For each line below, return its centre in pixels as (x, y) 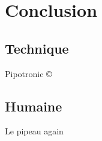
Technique (37, 48)
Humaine (34, 106)
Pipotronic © (28, 73)
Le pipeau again (34, 131)
